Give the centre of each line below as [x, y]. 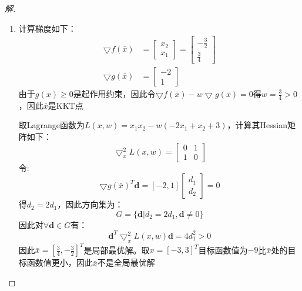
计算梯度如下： [47, 28]
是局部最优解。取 [117, 250]
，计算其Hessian [257, 125]
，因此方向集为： [90, 204]
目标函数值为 [223, 250]
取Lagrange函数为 [52, 125]
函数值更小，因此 [60, 262]
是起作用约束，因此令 [114, 93]
